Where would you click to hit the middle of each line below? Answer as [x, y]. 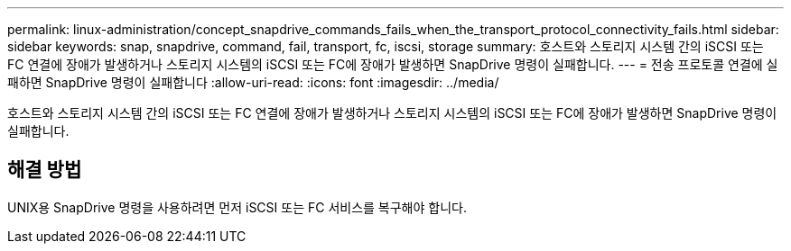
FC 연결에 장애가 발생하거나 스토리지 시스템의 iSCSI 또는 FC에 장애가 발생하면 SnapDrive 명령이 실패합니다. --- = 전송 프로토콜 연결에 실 [393, 64]
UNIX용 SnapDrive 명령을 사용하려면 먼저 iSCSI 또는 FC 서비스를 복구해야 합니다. [237, 207]
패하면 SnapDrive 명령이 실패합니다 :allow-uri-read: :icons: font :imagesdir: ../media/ [253, 82]
